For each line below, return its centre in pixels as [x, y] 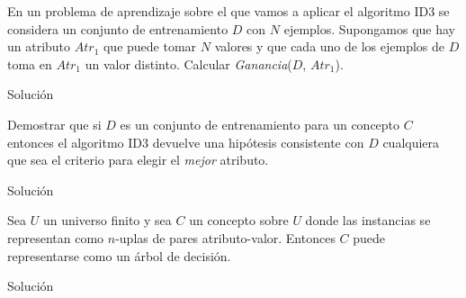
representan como [56, 237]
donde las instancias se [368, 220]
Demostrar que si [54, 124]
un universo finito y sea [107, 220]
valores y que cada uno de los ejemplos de [329, 46]
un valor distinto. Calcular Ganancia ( [188, 63]
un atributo [39, 46]
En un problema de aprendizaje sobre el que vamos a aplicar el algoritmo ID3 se [229, 11]
